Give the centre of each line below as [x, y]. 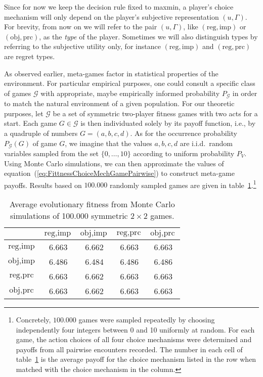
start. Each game [31, 123]
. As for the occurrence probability [184, 133]
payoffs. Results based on [43, 185]
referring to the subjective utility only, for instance [82, 46]
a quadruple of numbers [41, 133]
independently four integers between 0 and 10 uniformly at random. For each [135, 329]
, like [191, 27]
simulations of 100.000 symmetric [69, 216]
